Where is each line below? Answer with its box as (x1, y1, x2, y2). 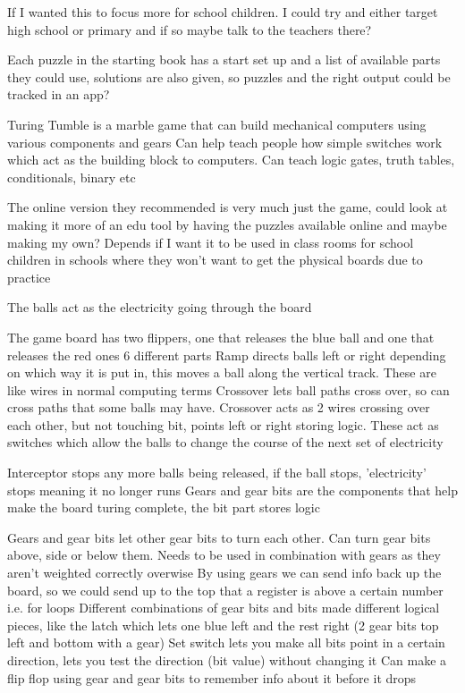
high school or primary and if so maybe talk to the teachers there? (7, 20, 372, 38)
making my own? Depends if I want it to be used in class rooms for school (7, 232, 414, 251)
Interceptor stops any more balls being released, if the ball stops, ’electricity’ (7, 463, 427, 482)
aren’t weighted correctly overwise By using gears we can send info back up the (7, 563, 442, 582)
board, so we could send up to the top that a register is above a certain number (7, 580, 444, 599)
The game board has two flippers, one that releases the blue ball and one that (7, 327, 435, 346)
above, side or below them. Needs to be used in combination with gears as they (7, 545, 441, 564)
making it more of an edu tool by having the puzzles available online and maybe (7, 215, 447, 233)
